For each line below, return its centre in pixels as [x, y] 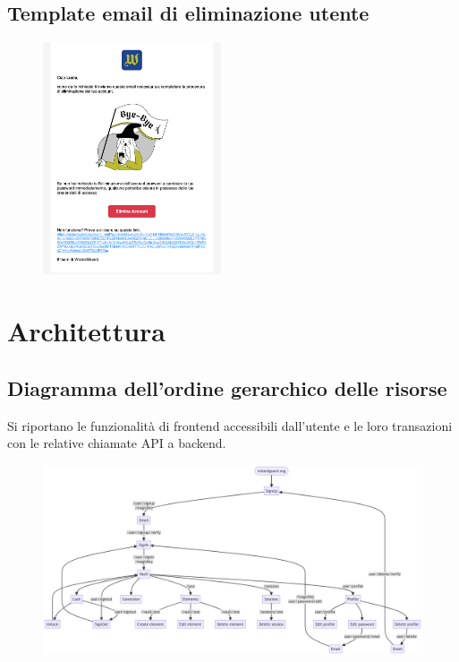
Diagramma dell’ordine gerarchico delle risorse [227, 387]
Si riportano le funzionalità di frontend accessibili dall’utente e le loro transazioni [230, 425]
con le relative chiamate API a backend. [117, 443]
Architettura [86, 331]
